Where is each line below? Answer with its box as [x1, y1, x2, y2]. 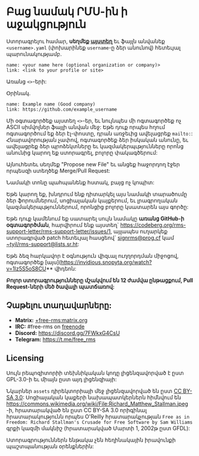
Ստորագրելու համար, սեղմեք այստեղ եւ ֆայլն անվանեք [6, 37, 165, 45]
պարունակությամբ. [6, 50, 62, 57]
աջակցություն [6, 17, 86, 31]
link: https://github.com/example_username [6, 106, 118, 113]
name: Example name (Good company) [6, 101, 96, 107]
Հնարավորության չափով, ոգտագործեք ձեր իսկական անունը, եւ [6, 136, 189, 143]
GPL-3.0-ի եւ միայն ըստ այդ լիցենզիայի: [6, 375, 117, 383]
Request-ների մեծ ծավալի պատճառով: [6, 283, 115, 290]
